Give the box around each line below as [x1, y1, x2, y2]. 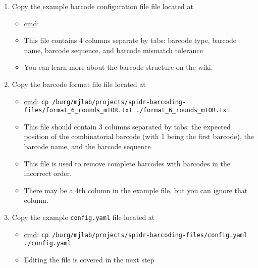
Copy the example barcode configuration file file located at [12, 1, 193, 11]
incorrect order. [24, 168, 72, 178]
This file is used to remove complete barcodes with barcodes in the [24, 158, 230, 168]
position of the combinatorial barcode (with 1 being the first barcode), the [24, 131, 254, 142]
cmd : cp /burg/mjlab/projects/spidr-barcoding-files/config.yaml [24, 229, 247, 239]
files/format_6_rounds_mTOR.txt [24, 107, 133, 114]
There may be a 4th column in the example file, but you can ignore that [24, 185, 248, 195]
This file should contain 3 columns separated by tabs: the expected [24, 121, 231, 131]
